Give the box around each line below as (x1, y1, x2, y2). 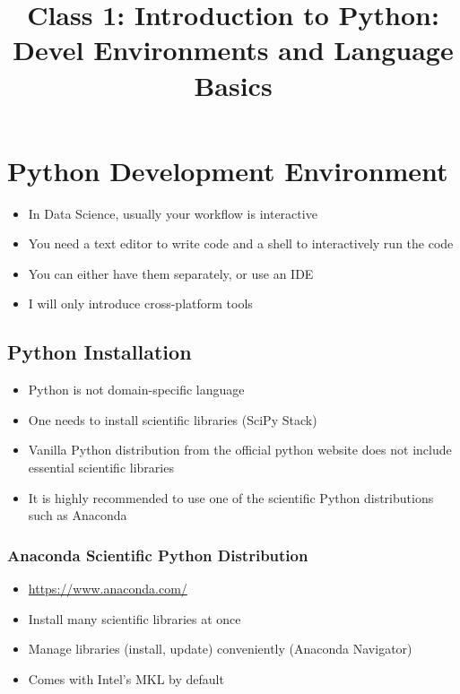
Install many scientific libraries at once (28, 609, 241, 628)
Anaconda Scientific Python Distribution (7, 543, 308, 566)
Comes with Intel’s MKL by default (28, 669, 224, 688)
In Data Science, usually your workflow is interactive (28, 204, 317, 222)
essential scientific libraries (28, 458, 174, 477)
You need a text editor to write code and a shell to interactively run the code (28, 234, 454, 253)
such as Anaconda (28, 506, 127, 525)
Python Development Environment (7, 152, 448, 188)
